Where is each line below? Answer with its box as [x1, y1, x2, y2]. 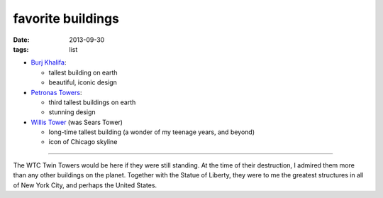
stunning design [48, 108, 96, 116]
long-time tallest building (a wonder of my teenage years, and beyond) [48, 128, 255, 136]
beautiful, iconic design [48, 78, 117, 87]
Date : [13, 35, 30, 44]
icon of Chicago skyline [48, 138, 118, 146]
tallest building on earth [48, 68, 118, 77]
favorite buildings [13, 11, 120, 26]
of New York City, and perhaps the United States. [13, 181, 157, 189]
